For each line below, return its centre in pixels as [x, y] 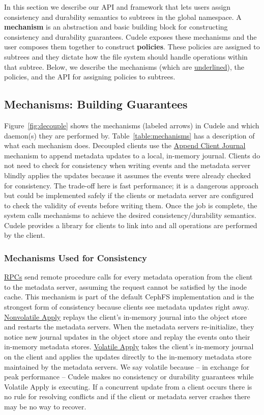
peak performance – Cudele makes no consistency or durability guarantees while [129, 377]
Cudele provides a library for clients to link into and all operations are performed [131, 225]
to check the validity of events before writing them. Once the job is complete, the [131, 205]
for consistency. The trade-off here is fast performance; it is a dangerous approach [131, 185]
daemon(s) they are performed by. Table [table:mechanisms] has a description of [129, 135]
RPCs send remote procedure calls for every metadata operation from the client [128, 277]
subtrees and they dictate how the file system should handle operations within [126, 56]
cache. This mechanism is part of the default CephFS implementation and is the [129, 297]
